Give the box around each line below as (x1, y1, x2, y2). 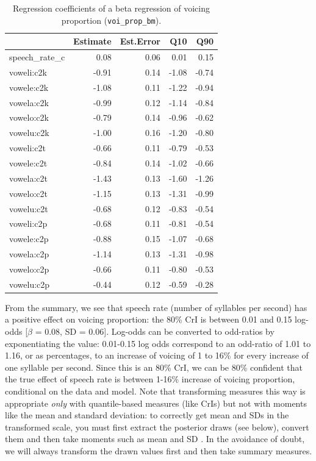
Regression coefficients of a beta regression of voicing (12, 2, 210, 14)
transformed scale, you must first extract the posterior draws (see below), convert (5, 420, 309, 433)
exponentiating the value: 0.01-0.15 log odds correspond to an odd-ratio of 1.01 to (5, 337, 311, 349)
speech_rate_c (9, 51, 65, 63)
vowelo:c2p (9, 262, 49, 275)
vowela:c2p (9, 248, 49, 260)
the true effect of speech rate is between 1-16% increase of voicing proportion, (5, 373, 295, 385)
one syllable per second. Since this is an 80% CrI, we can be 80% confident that (5, 360, 303, 373)
